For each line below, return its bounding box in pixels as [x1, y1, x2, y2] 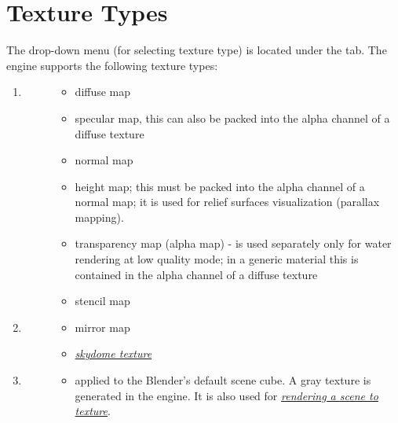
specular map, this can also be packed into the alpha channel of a [75, 109, 390, 126]
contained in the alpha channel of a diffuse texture [75, 266, 318, 282]
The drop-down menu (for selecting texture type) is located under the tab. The [6, 42, 387, 58]
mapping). [75, 208, 124, 225]
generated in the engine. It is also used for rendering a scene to [75, 387, 378, 403]
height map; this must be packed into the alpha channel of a [75, 178, 365, 194]
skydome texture [75, 345, 152, 362]
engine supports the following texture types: [6, 57, 218, 73]
